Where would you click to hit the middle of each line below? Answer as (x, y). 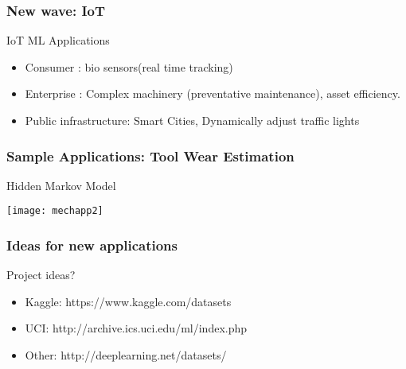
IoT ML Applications (58, 40)
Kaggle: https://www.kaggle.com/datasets (128, 301)
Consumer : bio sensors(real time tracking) (129, 66)
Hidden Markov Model (61, 185)
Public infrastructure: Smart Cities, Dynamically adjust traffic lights (192, 120)
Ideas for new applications (92, 245)
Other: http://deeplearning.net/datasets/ (126, 355)
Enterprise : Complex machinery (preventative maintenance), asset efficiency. (213, 93)
